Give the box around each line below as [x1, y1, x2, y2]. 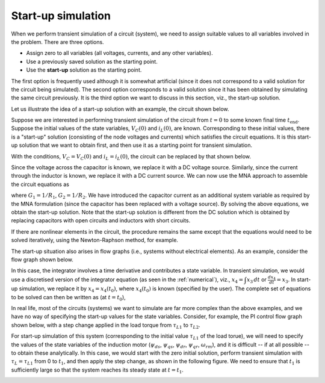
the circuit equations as [11, 181, 69, 188]
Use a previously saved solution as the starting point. [26, 58, 158, 65]
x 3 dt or [247, 276, 267, 284]
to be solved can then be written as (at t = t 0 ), [11, 293, 126, 302]
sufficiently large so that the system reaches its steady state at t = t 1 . [11, 366, 184, 375]
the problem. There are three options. [11, 38, 105, 45]
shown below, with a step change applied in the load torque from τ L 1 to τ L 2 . [11, 321, 201, 330]
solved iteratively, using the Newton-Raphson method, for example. [11, 237, 179, 244]
